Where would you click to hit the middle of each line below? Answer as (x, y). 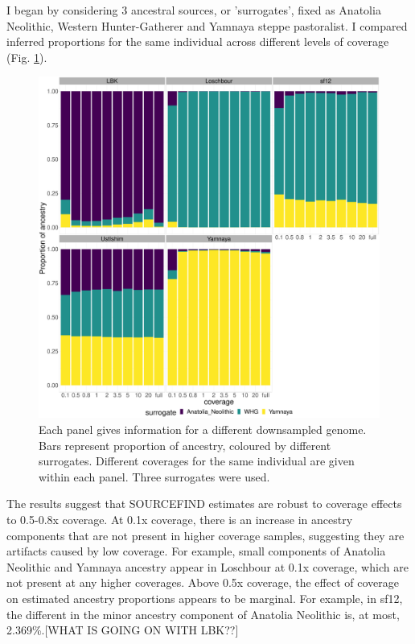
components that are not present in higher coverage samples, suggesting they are (205, 535)
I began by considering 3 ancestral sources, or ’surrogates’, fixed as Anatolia (194, 10)
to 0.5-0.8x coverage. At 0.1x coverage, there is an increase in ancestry (180, 519)
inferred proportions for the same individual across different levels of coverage (198, 41)
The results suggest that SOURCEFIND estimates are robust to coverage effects (204, 504)
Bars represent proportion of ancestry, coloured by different (185, 445)
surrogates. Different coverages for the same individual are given (197, 461)
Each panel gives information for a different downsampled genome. (203, 429)
